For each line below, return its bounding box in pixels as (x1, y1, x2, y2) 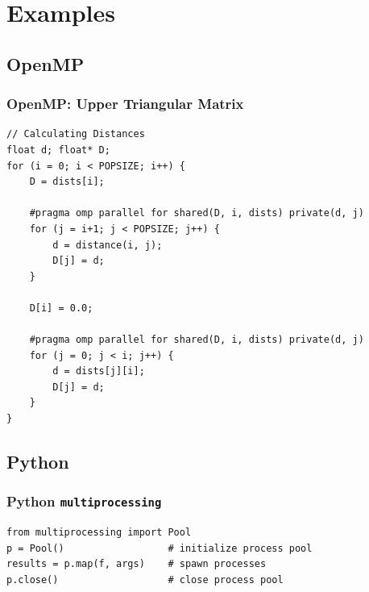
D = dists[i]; (29, 176, 105, 188)
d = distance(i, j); (52, 239, 163, 251)
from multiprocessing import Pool (6, 527, 192, 539)
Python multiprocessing (6, 491, 162, 511)
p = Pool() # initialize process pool (6, 542, 313, 554)
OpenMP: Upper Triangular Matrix (6, 94, 244, 114)
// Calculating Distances (6, 128, 145, 140)
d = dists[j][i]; (52, 365, 145, 377)
